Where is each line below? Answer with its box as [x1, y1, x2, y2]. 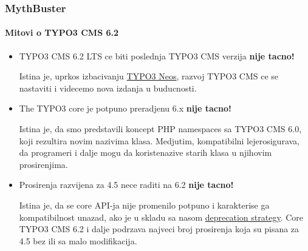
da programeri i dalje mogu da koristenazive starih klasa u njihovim [19, 146, 272, 159]
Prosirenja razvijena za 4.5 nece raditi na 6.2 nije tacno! [19, 178, 234, 191]
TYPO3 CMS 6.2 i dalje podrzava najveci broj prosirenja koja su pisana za [19, 223, 299, 235]
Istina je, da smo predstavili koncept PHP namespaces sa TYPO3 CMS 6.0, [19, 122, 302, 135]
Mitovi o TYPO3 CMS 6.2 [5, 26, 119, 39]
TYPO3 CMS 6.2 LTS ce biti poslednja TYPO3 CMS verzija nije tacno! [19, 49, 295, 62]
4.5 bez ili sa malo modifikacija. [19, 234, 137, 247]
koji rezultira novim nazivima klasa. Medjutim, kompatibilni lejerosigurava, [19, 134, 299, 147]
